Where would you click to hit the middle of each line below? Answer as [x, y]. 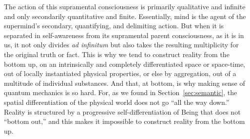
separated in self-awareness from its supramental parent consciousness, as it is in [124, 35]
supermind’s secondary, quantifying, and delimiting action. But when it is [114, 26]
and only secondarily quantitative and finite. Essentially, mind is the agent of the [125, 16]
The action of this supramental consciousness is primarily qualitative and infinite [125, 6]
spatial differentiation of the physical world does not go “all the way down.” [117, 102]
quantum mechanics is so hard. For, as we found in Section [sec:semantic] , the [121, 92]
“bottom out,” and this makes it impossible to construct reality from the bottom [125, 121]
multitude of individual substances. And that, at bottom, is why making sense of [125, 83]
